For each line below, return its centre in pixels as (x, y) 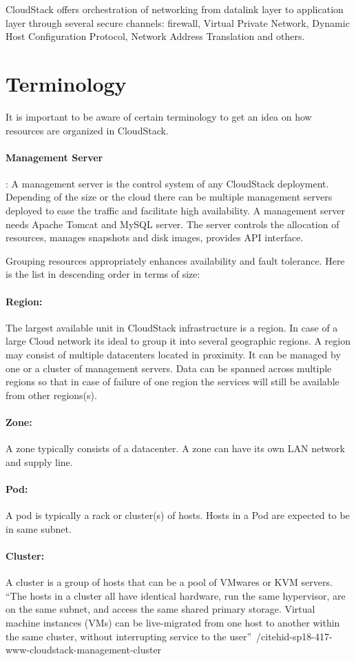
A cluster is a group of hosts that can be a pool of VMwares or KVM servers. (169, 582)
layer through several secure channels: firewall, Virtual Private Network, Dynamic (178, 22)
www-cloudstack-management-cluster (84, 650)
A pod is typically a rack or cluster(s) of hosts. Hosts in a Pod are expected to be (178, 515)
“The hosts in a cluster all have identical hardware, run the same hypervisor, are (176, 595)
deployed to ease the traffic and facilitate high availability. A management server (175, 211)
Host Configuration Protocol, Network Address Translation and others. (155, 36)
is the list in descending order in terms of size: (103, 274)
